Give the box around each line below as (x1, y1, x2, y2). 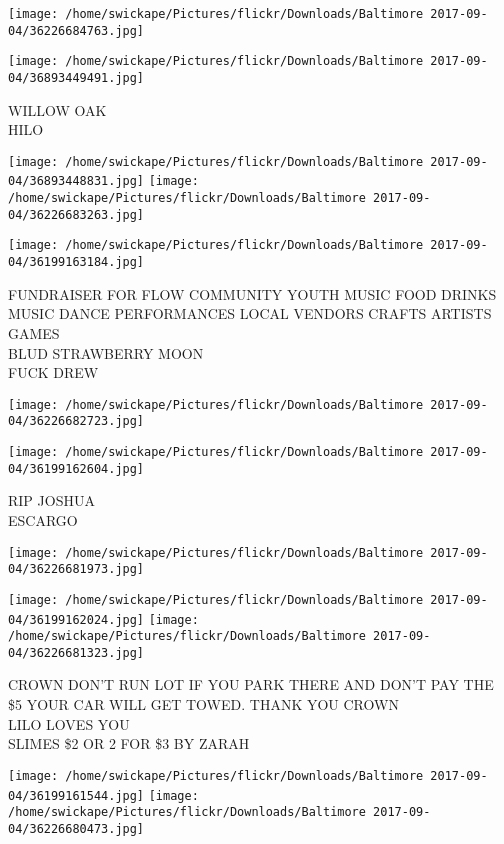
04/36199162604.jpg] (8, 461, 145, 476)
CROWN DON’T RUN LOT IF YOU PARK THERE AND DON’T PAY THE (8, 674, 494, 695)
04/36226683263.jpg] (8, 207, 145, 222)
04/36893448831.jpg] (8, 174, 145, 189)
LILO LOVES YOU (8, 713, 130, 734)
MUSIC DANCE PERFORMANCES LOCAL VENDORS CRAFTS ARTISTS (8, 303, 492, 324)
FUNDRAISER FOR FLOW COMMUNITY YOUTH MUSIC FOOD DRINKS (8, 283, 497, 304)
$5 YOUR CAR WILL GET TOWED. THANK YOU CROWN (8, 694, 399, 715)
